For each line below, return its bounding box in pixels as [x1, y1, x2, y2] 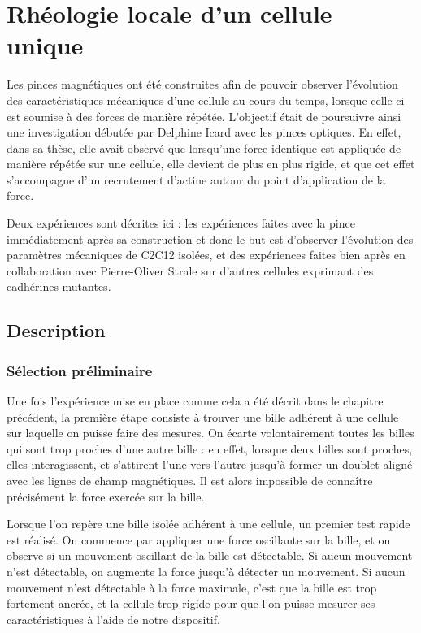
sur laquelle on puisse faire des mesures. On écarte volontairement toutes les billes [7, 424, 414, 441]
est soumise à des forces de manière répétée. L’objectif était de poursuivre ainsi [7, 107, 401, 124]
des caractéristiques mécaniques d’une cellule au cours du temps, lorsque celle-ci [7, 91, 405, 108]
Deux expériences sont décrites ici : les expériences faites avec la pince [7, 215, 355, 232]
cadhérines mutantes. [7, 278, 111, 295]
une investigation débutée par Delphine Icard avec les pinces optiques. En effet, [7, 124, 401, 141]
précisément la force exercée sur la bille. [7, 488, 205, 505]
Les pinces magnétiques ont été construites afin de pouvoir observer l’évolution [7, 76, 398, 93]
